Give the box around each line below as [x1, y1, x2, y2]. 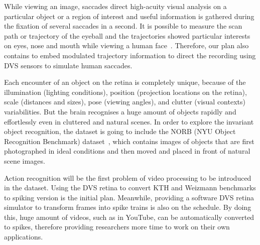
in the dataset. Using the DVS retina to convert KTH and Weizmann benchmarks [4, 182, 256, 193]
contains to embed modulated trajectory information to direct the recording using [4, 50, 256, 60]
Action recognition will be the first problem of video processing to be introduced [4, 172, 251, 183]
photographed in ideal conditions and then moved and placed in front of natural [4, 146, 250, 156]
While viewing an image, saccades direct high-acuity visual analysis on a [4, 1, 227, 11]
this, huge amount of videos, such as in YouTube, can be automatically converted [4, 211, 254, 222]
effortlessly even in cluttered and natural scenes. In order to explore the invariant [4, 116, 254, 127]
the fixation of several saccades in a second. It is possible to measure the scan [4, 21, 242, 31]
